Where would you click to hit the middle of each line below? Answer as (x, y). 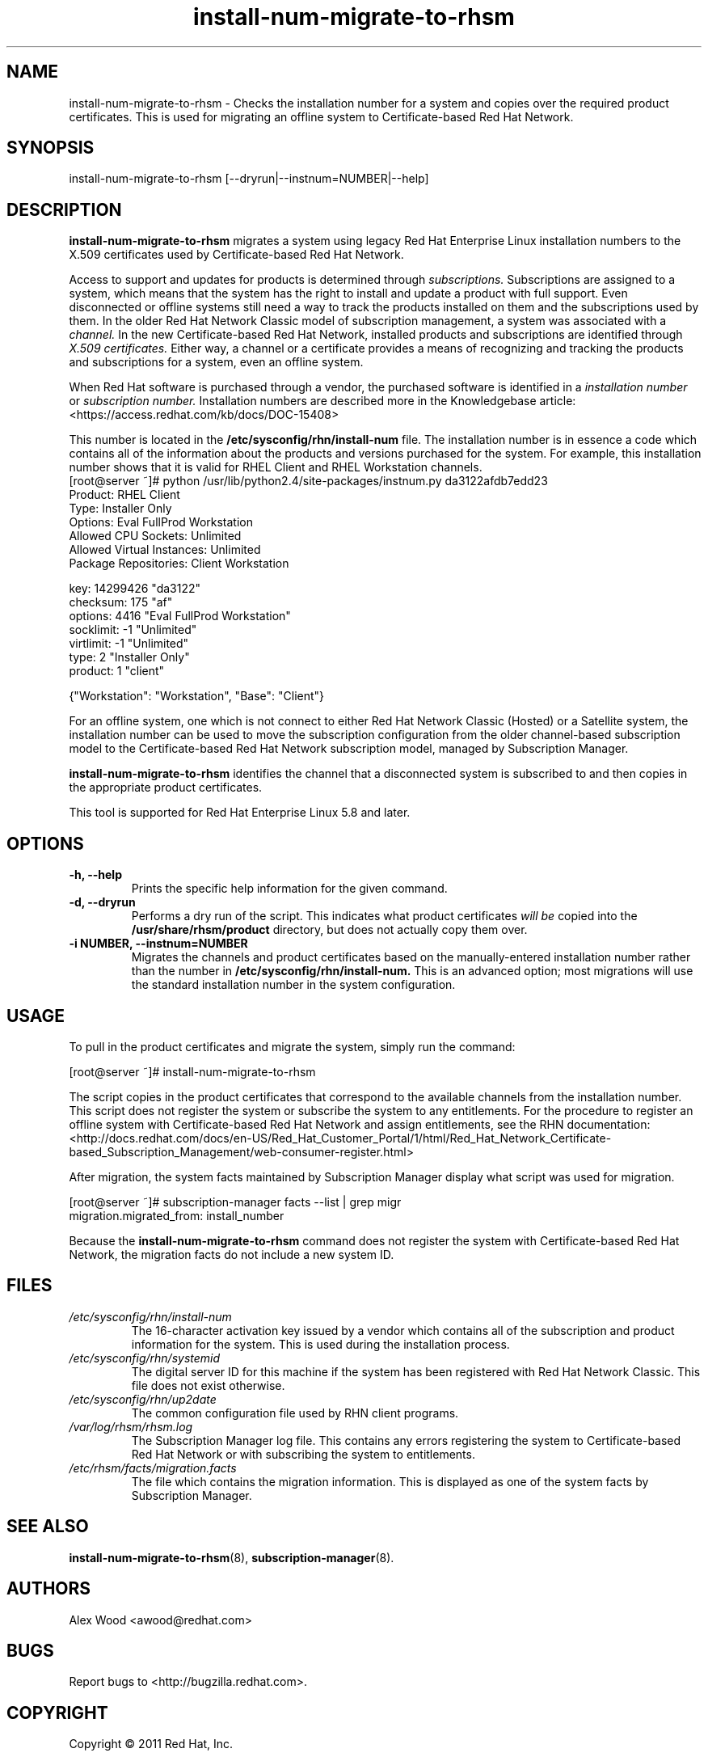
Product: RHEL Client (124, 495)
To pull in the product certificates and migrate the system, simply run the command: (292, 1046)
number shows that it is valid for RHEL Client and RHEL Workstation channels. (276, 467)
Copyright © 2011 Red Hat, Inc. (151, 1744)
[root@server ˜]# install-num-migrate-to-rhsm (192, 1071)
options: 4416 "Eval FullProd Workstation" (180, 616)
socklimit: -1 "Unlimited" (133, 630)
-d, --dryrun (102, 902)
